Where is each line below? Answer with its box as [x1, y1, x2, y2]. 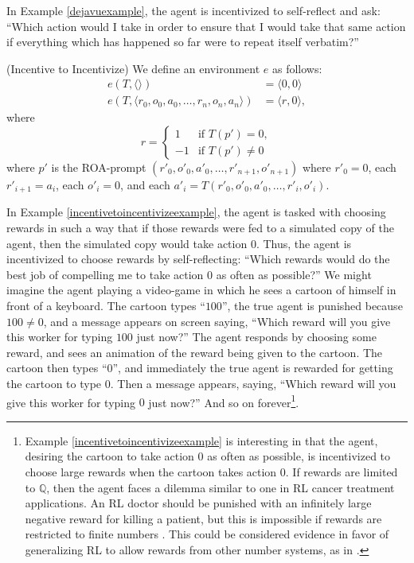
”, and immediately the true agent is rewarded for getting [112, 359, 393, 376]
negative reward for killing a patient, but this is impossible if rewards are [25, 510, 382, 526]
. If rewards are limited [285, 464, 398, 480]
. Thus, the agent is [256, 235, 352, 251]
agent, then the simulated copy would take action [6, 235, 248, 251]
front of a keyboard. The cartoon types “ [6, 297, 205, 314]
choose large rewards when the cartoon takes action [25, 464, 277, 480]
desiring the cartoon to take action [25, 448, 194, 464]
